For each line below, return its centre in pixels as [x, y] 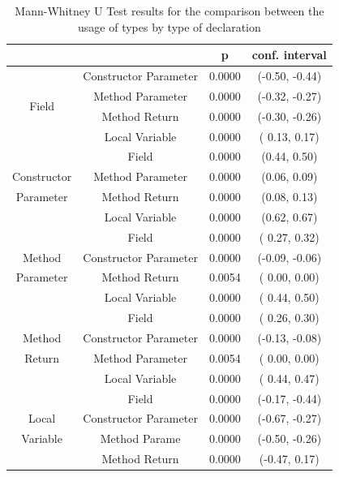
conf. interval [289, 55]
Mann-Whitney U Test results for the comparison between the [169, 11]
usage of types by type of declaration [169, 26]
